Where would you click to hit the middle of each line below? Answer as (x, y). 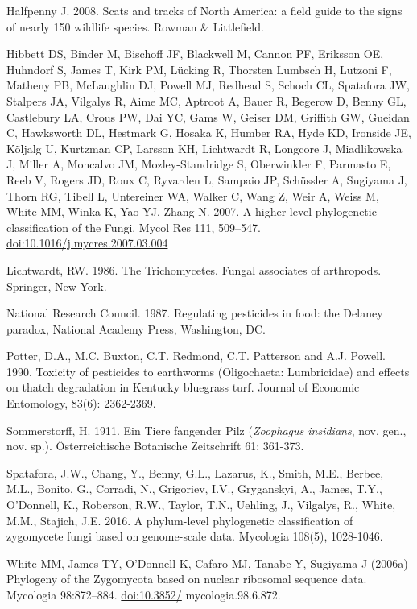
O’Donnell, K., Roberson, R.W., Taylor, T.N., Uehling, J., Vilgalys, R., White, (201, 505)
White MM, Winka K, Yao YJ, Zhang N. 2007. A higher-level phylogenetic (192, 211)
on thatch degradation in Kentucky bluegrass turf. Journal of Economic (183, 387)
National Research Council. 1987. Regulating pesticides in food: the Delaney (195, 313)
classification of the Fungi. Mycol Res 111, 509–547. (134, 227)
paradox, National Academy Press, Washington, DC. (136, 328)
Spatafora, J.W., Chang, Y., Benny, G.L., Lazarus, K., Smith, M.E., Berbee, (195, 472)
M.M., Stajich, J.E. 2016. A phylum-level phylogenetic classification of (180, 520)
